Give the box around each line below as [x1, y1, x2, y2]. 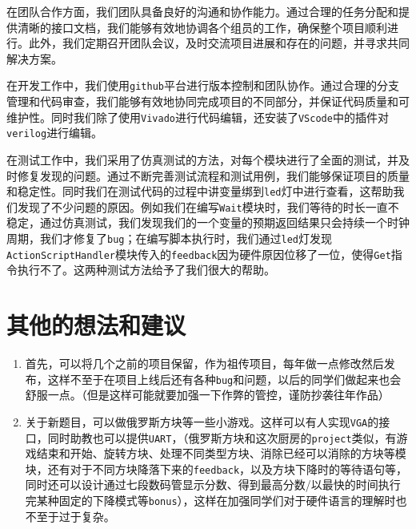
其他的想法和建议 [6, 309, 186, 341]
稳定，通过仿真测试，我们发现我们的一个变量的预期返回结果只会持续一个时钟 [6, 214, 410, 231]
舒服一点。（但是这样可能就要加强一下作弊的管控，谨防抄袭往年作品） [25, 386, 390, 403]
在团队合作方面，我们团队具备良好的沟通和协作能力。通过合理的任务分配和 [6, 3, 398, 19]
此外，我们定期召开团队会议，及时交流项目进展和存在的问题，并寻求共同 [28, 34, 410, 51]
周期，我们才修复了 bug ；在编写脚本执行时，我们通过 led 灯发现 [6, 230, 332, 247]
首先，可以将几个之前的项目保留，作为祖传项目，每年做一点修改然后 [25, 355, 384, 372]
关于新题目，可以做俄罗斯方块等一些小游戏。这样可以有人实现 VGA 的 [25, 413, 379, 430]
